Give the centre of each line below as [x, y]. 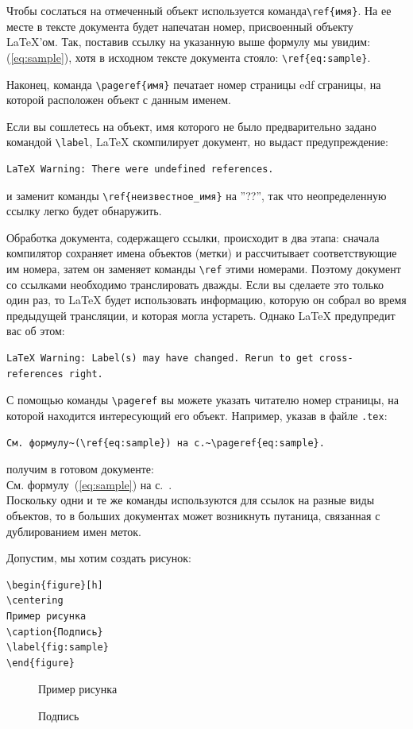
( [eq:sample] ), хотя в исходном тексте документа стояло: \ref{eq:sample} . [189, 57]
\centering [35, 601]
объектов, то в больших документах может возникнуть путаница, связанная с [193, 515]
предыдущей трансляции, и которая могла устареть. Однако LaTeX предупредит [201, 315]
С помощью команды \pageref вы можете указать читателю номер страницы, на [203, 400]
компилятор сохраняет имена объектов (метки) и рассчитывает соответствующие [202, 253]
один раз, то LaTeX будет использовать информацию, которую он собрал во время [206, 300]
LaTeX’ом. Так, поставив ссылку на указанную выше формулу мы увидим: [189, 42]
